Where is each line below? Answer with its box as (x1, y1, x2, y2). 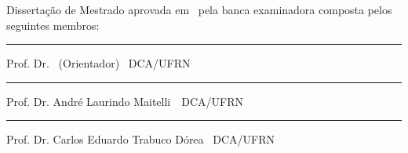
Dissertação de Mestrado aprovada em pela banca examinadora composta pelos (6, 2, 392, 17)
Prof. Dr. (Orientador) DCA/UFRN (6, 55, 191, 71)
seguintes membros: (6, 16, 100, 33)
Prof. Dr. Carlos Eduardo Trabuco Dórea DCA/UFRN (6, 131, 275, 148)
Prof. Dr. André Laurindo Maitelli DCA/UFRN (6, 93, 243, 109)
